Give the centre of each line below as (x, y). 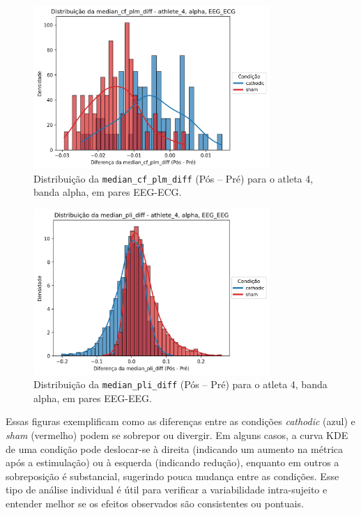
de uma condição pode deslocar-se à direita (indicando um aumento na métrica (175, 448)
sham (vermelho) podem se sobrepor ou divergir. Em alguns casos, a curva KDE (177, 435)
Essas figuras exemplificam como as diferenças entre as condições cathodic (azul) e (180, 421)
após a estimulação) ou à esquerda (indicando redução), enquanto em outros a (172, 462)
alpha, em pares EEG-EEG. (93, 398)
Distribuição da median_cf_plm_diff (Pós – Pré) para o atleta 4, (174, 178)
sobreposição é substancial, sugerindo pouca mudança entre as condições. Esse (172, 476)
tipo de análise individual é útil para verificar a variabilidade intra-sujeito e (167, 490)
